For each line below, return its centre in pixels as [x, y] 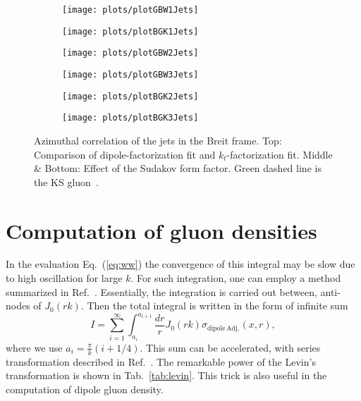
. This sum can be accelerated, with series [230, 347]
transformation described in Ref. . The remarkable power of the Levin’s [161, 361]
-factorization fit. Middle [280, 154]
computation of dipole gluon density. [85, 389]
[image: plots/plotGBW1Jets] [130, 10]
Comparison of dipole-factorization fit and [125, 154]
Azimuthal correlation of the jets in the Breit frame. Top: [158, 140]
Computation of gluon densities [161, 230]
